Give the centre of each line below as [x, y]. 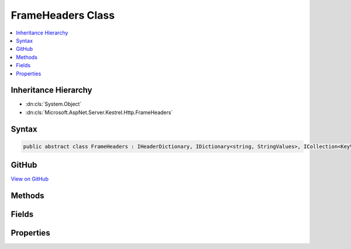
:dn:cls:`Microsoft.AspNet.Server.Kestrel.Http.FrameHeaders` [99, 112]
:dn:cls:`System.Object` [54, 104]
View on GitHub [30, 179]
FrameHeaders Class [63, 15]
